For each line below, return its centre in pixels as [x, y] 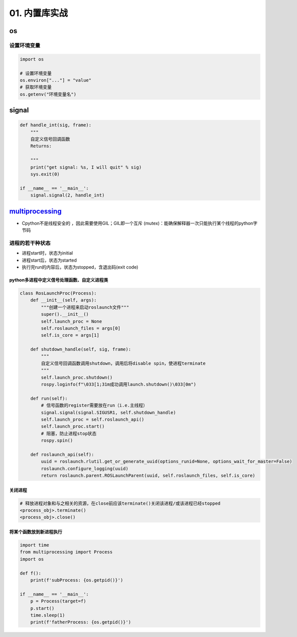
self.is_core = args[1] [70, 335]
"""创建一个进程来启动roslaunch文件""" [85, 307]
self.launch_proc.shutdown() [77, 377]
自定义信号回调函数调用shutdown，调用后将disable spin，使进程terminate [123, 363]
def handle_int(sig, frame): [56, 125]
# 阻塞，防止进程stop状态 [69, 433]
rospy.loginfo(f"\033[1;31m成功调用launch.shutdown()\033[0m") [119, 384]
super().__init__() [65, 314]
